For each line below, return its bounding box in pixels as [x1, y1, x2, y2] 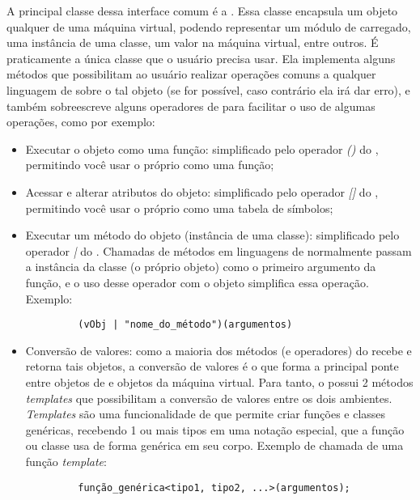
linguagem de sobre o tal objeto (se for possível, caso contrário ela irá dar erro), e [6, 81, 410, 98]
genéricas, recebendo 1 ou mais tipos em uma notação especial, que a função [25, 421, 405, 438]
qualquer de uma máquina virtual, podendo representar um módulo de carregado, [6, 18, 411, 35]
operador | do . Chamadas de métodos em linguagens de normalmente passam [25, 242, 412, 259]
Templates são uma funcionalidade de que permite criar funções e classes [25, 405, 386, 422]
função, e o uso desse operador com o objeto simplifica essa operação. [25, 273, 369, 290]
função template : [25, 452, 107, 469]
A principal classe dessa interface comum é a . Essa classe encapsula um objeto [6, 2, 398, 19]
